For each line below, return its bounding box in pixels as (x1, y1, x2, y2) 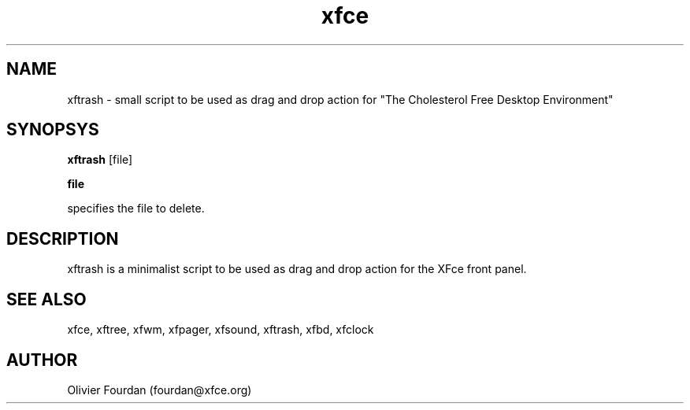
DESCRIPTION (6, 228, 119, 249)
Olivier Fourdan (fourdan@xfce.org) (67, 382, 252, 397)
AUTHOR (6, 349, 78, 370)
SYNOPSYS (6, 120, 99, 140)
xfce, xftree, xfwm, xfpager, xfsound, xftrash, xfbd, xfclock (67, 323, 374, 337)
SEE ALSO (6, 289, 87, 309)
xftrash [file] (67, 153, 133, 167)
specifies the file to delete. (67, 201, 205, 216)
